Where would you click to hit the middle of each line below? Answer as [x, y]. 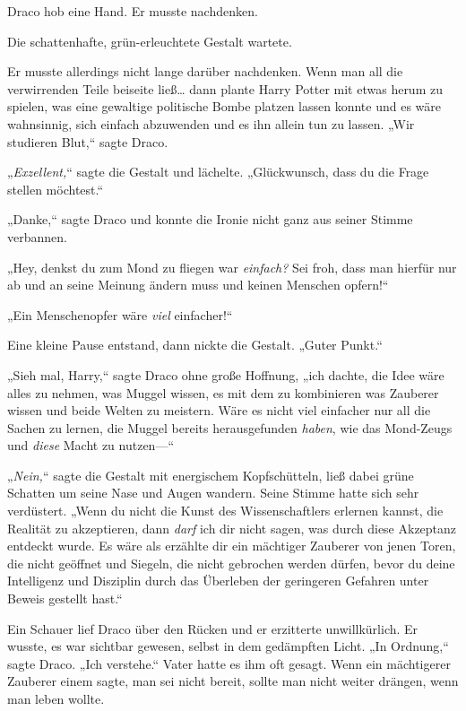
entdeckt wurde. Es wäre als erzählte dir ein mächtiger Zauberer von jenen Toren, [232, 546]
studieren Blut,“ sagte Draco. [88, 141]
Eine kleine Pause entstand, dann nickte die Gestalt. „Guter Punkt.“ [195, 345]
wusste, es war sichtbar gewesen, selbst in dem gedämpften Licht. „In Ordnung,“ [228, 646]
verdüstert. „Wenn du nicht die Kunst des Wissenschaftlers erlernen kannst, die [225, 511]
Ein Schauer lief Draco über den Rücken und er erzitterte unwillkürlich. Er [213, 628]
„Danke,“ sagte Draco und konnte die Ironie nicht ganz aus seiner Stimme [210, 219]
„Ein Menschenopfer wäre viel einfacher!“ [120, 314]
